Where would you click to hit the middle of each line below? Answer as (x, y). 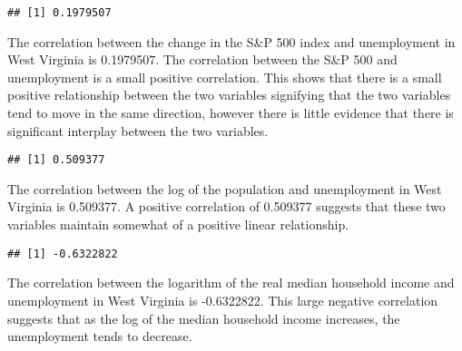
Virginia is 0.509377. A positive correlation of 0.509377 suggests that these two (226, 206)
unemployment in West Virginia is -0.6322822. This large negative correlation (223, 300)
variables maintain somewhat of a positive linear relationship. (178, 224)
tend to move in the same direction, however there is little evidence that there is (231, 113)
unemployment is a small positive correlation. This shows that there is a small (225, 77)
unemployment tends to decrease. (100, 336)
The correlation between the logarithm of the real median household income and (231, 283)
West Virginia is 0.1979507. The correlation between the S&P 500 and (202, 59)
